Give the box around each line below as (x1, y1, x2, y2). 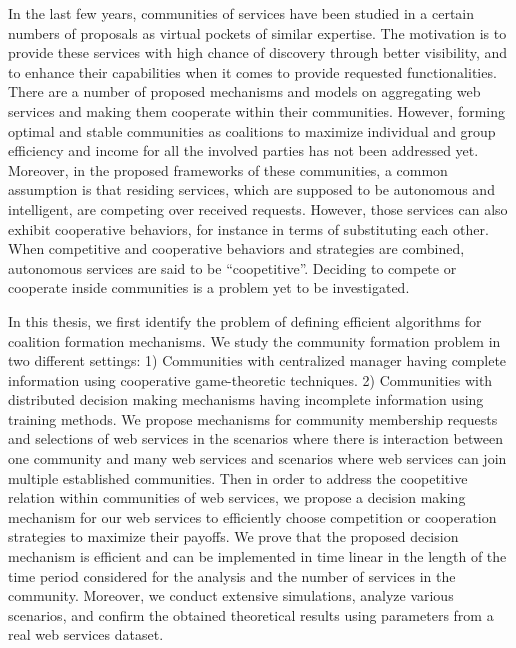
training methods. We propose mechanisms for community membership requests (8, 408, 498, 429)
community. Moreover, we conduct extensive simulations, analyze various (8, 585, 454, 606)
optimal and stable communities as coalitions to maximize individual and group (8, 120, 496, 141)
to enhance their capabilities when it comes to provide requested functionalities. (8, 61, 497, 82)
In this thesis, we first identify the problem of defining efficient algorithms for (8, 310, 482, 331)
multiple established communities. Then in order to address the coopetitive (8, 467, 468, 488)
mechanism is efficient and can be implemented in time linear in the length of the (8, 546, 507, 567)
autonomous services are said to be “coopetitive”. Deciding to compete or (8, 257, 457, 278)
